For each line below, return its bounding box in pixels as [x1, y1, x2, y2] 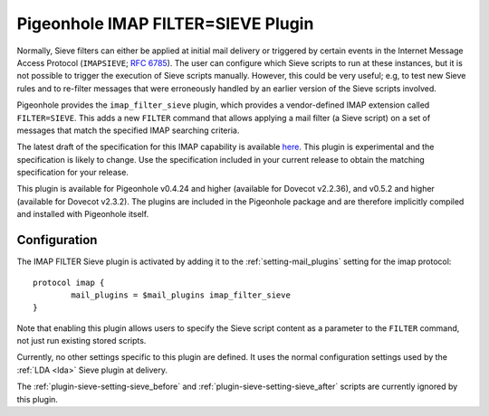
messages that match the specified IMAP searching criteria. [16, 125, 240, 136]
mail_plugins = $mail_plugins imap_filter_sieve [71, 289, 292, 300]
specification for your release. [16, 167, 129, 178]
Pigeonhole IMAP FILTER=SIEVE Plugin [16, 14, 314, 33]
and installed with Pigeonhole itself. [16, 209, 149, 220]
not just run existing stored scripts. [16, 336, 147, 346]
